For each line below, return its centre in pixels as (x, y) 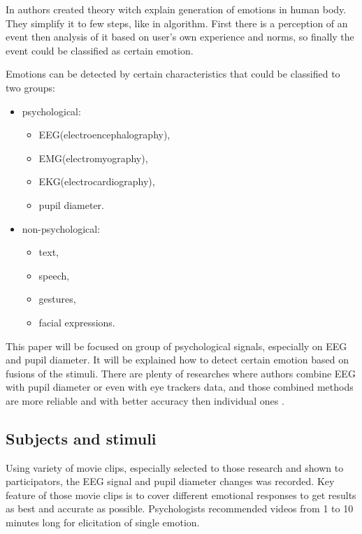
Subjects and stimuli (81, 438)
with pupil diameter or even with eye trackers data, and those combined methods (180, 387)
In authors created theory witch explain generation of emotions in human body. (176, 9)
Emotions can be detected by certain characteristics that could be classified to (173, 74)
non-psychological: (61, 228)
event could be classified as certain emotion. (100, 50)
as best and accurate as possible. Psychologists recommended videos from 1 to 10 (180, 508)
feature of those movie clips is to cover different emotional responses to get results (181, 495)
